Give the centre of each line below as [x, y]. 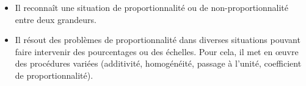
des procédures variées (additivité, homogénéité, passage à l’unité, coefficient [158, 63]
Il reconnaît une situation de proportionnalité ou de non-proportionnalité [151, 7]
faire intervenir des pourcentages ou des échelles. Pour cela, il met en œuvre [157, 51]
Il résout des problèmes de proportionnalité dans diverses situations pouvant [158, 40]
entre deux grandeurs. [56, 19]
